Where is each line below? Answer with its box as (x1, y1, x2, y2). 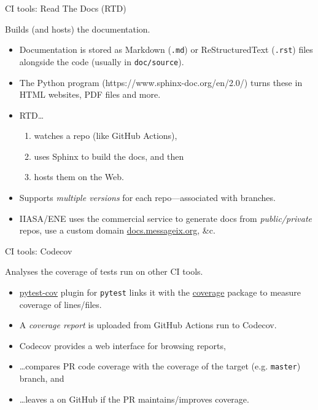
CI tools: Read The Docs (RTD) (5, 2, 126, 14)
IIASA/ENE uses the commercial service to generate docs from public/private (19, 211, 312, 224)
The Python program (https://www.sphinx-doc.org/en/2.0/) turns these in (19, 76, 303, 89)
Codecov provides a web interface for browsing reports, (19, 339, 226, 352)
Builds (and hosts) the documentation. (5, 22, 150, 35)
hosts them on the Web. (34, 170, 124, 183)
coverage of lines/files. (19, 298, 102, 310)
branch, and (19, 372, 64, 385)
